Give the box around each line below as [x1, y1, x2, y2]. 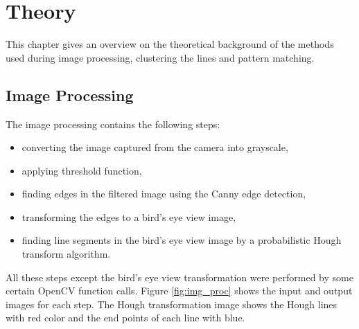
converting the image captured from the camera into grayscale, [21, 140, 288, 154]
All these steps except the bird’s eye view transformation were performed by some [6, 269, 353, 284]
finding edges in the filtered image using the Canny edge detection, [21, 186, 306, 201]
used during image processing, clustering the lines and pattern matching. [6, 50, 315, 64]
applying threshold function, [21, 163, 142, 177]
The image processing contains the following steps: [6, 116, 220, 131]
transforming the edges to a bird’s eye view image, [21, 209, 236, 224]
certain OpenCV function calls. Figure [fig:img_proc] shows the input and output [6, 283, 353, 298]
